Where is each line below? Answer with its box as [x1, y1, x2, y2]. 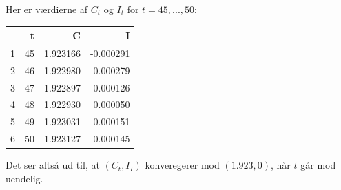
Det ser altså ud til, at [6, 158, 100, 172]
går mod [300, 158, 336, 172]
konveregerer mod [145, 158, 220, 172]
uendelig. [6, 171, 43, 185]
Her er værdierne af [6, 2, 88, 16]
